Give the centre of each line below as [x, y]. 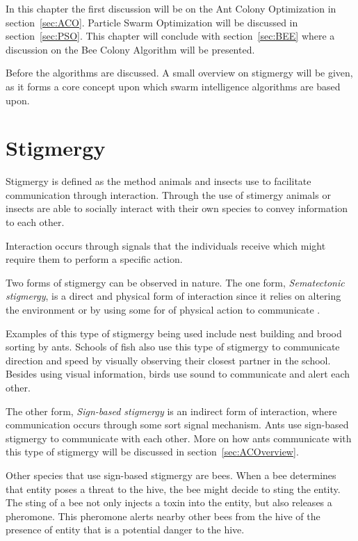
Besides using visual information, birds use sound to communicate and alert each [178, 374]
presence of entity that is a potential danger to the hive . [125, 530]
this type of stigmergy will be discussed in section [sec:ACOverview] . [152, 452]
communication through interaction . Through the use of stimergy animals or [168, 194]
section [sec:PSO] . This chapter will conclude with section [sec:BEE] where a [170, 36]
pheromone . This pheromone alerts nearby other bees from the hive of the [163, 516]
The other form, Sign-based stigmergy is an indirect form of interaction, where [171, 411]
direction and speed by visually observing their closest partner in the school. [168, 360]
